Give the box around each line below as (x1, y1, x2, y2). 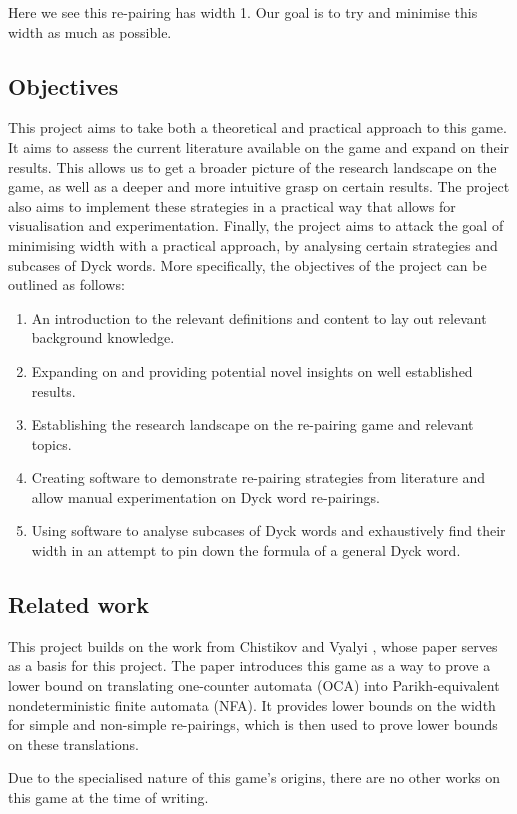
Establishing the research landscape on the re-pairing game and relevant (31, 414, 474, 435)
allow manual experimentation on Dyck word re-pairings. (31, 486, 380, 507)
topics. (31, 433, 72, 454)
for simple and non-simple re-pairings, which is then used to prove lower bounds (8, 714, 498, 735)
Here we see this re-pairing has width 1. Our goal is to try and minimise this (8, 2, 478, 22)
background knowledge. (31, 327, 175, 348)
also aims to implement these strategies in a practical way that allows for (8, 195, 456, 216)
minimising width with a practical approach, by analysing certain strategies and (8, 234, 498, 255)
